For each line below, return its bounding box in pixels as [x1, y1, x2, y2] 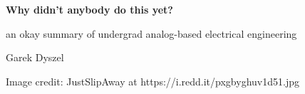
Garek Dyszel [6, 50, 64, 65]
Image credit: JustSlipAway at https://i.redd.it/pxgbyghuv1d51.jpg [6, 73, 299, 88]
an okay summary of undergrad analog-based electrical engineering [6, 26, 297, 41]
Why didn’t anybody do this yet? [6, 2, 173, 16]
